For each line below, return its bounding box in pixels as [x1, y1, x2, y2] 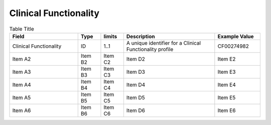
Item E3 [217, 68, 236, 75]
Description [126, 33, 155, 40]
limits [103, 33, 117, 40]
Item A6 [12, 107, 31, 114]
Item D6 [126, 107, 146, 114]
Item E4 [217, 81, 236, 88]
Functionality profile [126, 46, 174, 53]
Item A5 [12, 94, 31, 101]
